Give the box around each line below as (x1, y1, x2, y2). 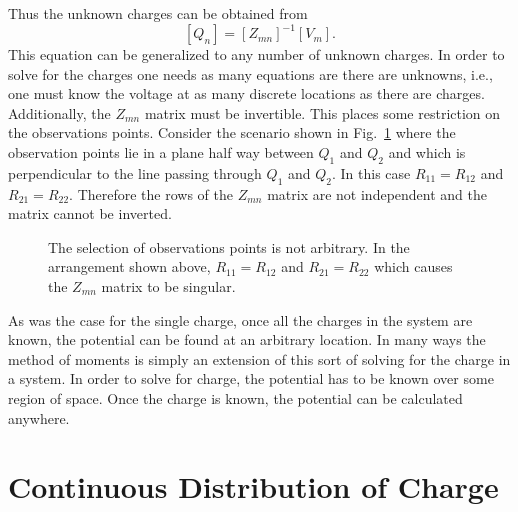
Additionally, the (8, 102, 111, 123)
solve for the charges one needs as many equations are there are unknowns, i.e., (8, 63, 493, 84)
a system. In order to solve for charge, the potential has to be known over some (8, 368, 494, 389)
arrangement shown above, (48, 256, 211, 277)
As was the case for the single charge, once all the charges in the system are (8, 309, 473, 330)
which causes (374, 256, 453, 277)
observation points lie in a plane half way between (8, 142, 314, 163)
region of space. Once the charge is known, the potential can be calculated (8, 388, 463, 408)
